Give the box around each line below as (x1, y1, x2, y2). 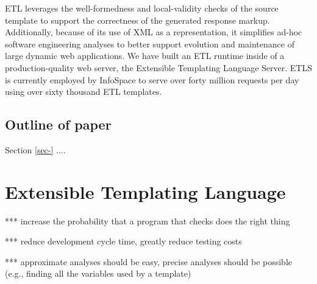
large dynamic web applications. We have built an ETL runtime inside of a (5, 49, 285, 62)
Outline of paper (5, 115, 112, 134)
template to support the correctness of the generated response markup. (5, 13, 270, 26)
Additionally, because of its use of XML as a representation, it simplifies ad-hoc (5, 26, 302, 38)
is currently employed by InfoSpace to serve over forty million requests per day (5, 73, 299, 86)
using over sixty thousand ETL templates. (5, 85, 162, 98)
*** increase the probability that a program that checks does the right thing (5, 214, 290, 227)
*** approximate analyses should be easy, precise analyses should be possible (5, 255, 293, 268)
